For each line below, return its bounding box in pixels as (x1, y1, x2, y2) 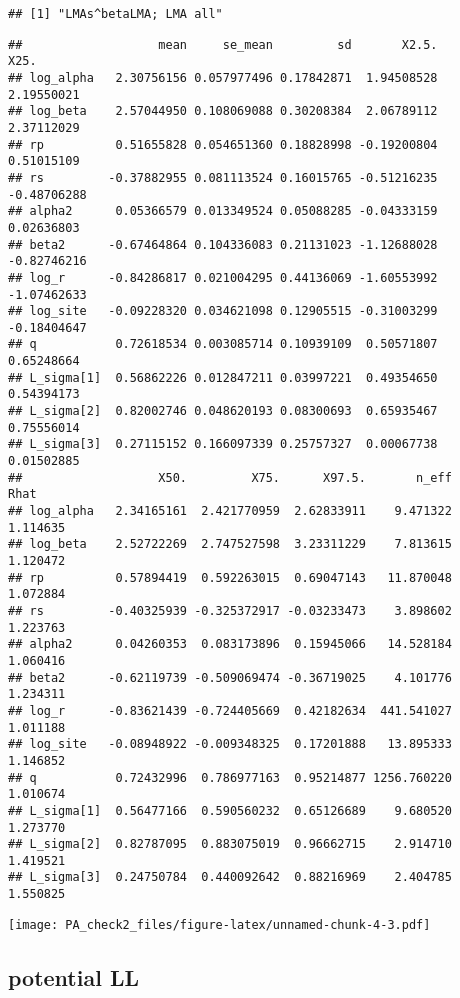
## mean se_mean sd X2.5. (8, 37, 438, 52)
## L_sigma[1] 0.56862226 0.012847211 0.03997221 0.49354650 (8, 370, 438, 385)
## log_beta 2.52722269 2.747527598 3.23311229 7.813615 (8, 537, 452, 552)
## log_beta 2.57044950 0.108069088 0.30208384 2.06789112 (8, 104, 438, 119)
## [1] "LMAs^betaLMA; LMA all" (8, 7, 223, 21)
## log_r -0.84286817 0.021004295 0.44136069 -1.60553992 (8, 270, 438, 285)
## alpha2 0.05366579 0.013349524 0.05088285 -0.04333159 (8, 204, 438, 219)
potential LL (8, 961, 139, 992)
